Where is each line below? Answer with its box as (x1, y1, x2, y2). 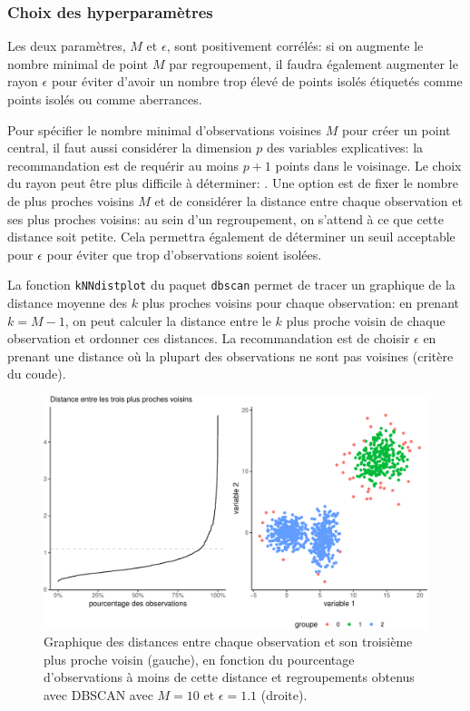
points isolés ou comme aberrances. (7, 90, 202, 108)
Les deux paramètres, (7, 36, 126, 55)
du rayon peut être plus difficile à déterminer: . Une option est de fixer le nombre (7, 173, 458, 193)
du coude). (7, 364, 66, 383)
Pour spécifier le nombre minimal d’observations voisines (7, 120, 322, 139)
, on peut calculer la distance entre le (64, 311, 271, 330)
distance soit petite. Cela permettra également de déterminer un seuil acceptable (7, 227, 455, 246)
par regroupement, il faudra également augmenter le (169, 54, 458, 73)
